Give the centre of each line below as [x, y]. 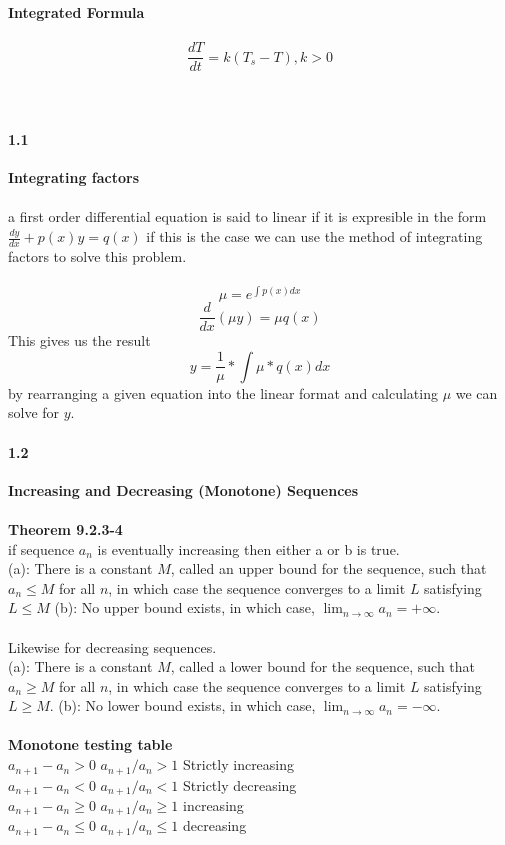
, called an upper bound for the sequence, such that [328, 568]
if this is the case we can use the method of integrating [314, 236]
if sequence [41, 548]
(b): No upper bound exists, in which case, [184, 607]
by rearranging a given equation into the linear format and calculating [223, 392]
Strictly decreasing [240, 784]
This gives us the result [79, 340]
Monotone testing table [90, 744]
